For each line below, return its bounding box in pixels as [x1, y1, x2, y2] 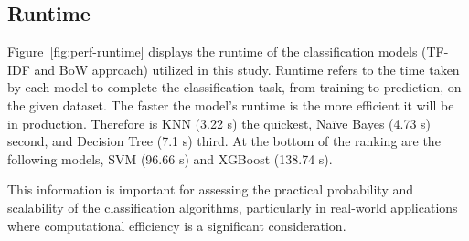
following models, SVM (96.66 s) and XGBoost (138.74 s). [7, 149, 333, 168]
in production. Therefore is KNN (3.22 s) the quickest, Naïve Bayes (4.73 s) [7, 113, 432, 132]
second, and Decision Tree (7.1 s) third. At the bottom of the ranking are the [7, 131, 441, 151]
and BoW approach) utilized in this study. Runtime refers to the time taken [34, 59, 460, 79]
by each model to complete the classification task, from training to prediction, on [7, 78, 462, 97]
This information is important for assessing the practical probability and [7, 180, 414, 199]
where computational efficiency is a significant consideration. [7, 215, 346, 235]
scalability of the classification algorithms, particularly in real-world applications [7, 197, 458, 216]
